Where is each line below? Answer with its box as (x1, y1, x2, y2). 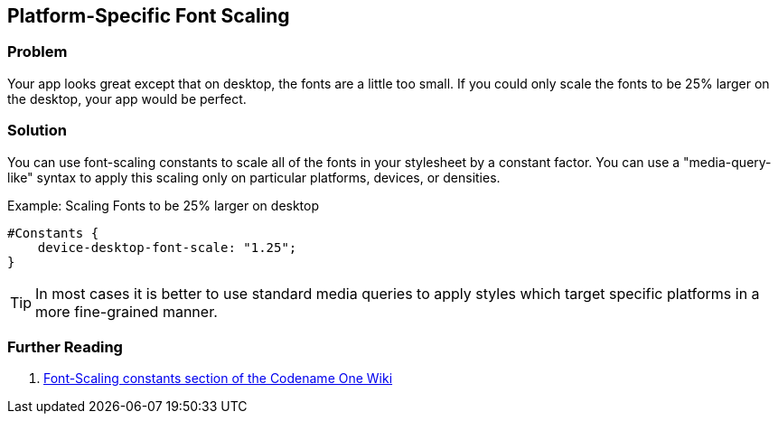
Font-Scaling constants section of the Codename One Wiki (43, 370, 393, 387)
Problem (7, 42, 68, 61)
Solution (7, 121, 68, 140)
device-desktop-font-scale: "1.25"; (37, 239, 297, 255)
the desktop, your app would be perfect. (7, 90, 247, 107)
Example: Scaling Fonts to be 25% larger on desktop (7, 197, 320, 213)
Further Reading (7, 337, 123, 356)
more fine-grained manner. (35, 302, 218, 321)
